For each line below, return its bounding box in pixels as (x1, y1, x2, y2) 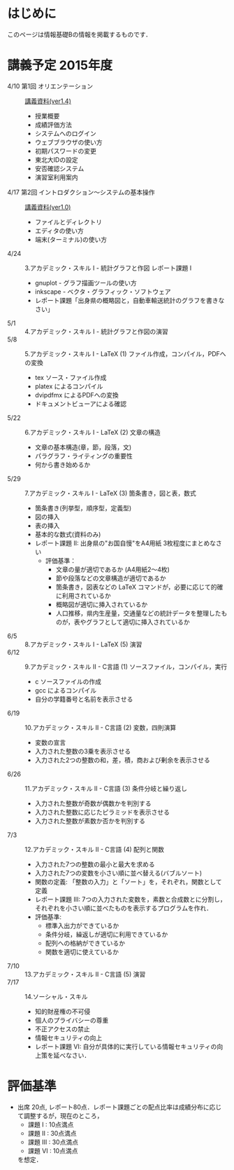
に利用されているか (55, 591, 111, 599)
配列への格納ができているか (45, 939, 126, 947)
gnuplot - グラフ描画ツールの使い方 (34, 278, 138, 287)
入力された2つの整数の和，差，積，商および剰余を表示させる (34, 756, 211, 764)
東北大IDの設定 (34, 155, 78, 164)
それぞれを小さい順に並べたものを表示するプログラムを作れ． (34, 904, 213, 912)
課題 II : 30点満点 (27, 1129, 77, 1137)
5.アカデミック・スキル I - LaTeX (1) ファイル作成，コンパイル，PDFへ (24, 349, 226, 358)
